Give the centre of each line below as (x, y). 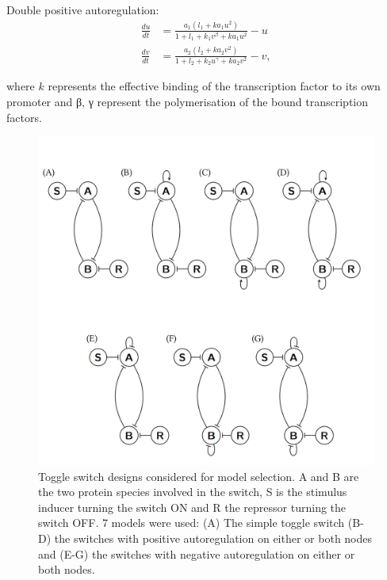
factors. (24, 117)
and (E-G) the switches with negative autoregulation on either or (197, 553)
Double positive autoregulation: (83, 10)
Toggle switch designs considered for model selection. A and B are (199, 476)
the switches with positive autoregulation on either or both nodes (213, 538)
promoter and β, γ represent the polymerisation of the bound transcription (188, 101)
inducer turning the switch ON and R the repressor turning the (192, 507)
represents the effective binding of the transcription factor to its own (214, 86)
